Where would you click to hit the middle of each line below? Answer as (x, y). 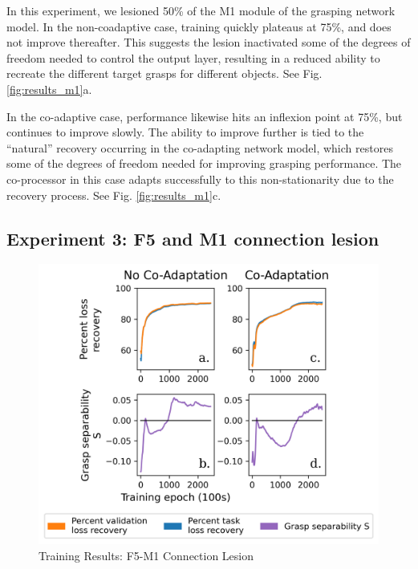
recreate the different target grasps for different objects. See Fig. (164, 73)
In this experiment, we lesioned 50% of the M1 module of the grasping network (201, 10)
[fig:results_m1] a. (49, 89)
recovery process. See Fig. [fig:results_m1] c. (114, 195)
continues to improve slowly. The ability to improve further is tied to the (185, 132)
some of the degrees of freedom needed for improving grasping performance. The (204, 163)
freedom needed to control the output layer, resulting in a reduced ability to (193, 57)
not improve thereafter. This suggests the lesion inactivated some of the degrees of (209, 42)
